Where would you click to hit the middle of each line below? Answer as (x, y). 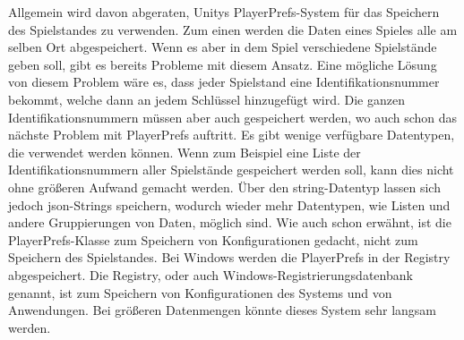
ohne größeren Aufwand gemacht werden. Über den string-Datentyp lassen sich (224, 187)
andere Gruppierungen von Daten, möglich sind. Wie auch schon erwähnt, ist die (230, 222)
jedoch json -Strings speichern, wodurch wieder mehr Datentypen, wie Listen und (229, 204)
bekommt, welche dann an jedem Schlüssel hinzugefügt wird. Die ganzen (206, 99)
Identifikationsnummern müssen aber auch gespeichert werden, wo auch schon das (233, 117)
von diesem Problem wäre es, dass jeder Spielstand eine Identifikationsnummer (224, 82)
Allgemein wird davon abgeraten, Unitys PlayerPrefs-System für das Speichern (224, 12)
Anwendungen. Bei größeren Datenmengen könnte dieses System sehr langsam (223, 310)
